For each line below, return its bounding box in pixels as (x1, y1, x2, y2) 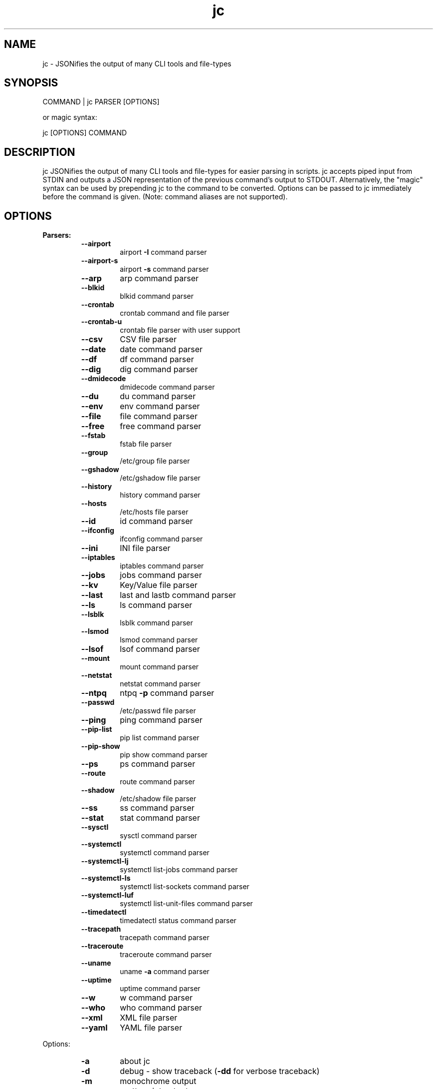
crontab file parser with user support (120, 326, 240, 335)
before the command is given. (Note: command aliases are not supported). (42, 192, 288, 201)
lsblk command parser (120, 618, 193, 627)
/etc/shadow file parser (120, 794, 197, 803)
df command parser (120, 354, 194, 365)
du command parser (120, 391, 196, 402)
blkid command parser (120, 292, 194, 301)
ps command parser (120, 759, 196, 769)
